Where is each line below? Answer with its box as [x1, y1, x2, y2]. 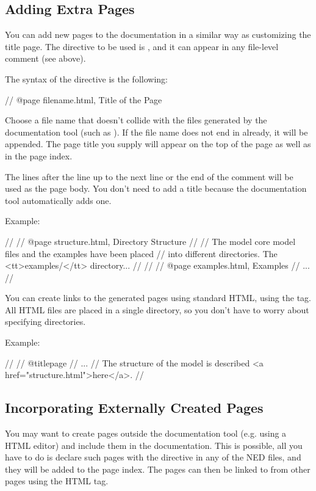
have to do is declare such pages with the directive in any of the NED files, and [5, 451, 301, 464]
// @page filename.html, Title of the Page [5, 93, 162, 106]
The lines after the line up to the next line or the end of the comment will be [5, 170, 293, 183]
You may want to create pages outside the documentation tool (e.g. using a [5, 427, 287, 440]
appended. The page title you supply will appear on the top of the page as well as [5, 137, 311, 150]
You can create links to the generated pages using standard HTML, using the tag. [5, 291, 311, 304]
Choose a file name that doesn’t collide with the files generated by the [5, 114, 267, 126]
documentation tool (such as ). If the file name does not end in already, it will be [5, 125, 308, 138]
